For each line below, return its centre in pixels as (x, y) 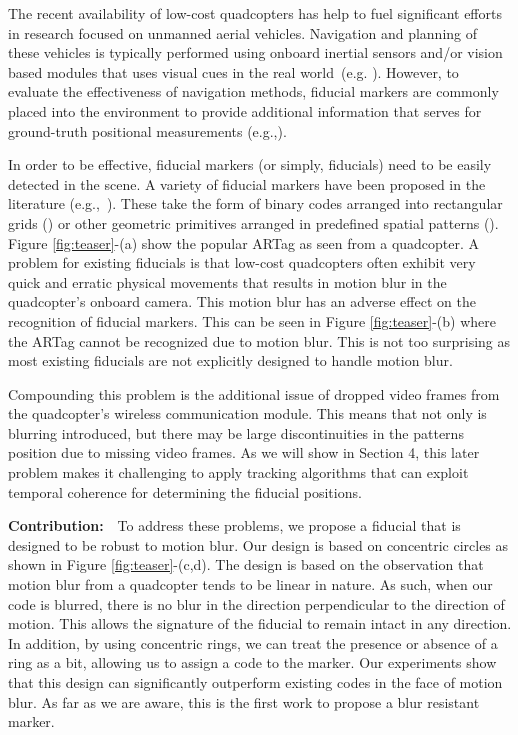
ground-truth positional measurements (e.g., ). (147, 130)
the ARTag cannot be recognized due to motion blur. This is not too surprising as (259, 340)
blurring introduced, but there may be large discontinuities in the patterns (236, 432)
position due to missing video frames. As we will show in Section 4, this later (244, 452)
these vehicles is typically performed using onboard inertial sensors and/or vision (255, 52)
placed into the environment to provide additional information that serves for (245, 110)
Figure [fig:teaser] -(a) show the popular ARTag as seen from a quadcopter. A (244, 242)
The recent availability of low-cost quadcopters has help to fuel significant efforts (255, 13)
